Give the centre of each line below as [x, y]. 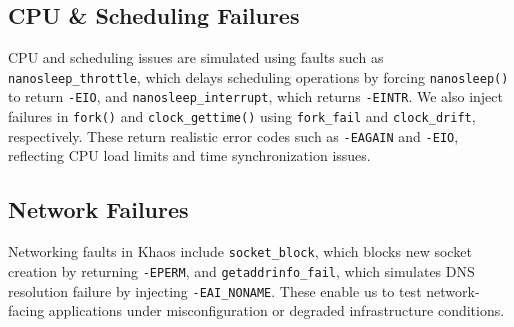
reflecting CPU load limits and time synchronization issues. [189, 155]
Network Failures [98, 209]
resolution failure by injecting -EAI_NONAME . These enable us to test [215, 290]
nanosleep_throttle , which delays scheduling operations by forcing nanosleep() [258, 76]
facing [26, 310]
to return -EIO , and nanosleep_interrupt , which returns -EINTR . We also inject [255, 96]
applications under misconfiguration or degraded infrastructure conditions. [276, 310]
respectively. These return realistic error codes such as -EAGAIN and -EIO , [233, 135]
